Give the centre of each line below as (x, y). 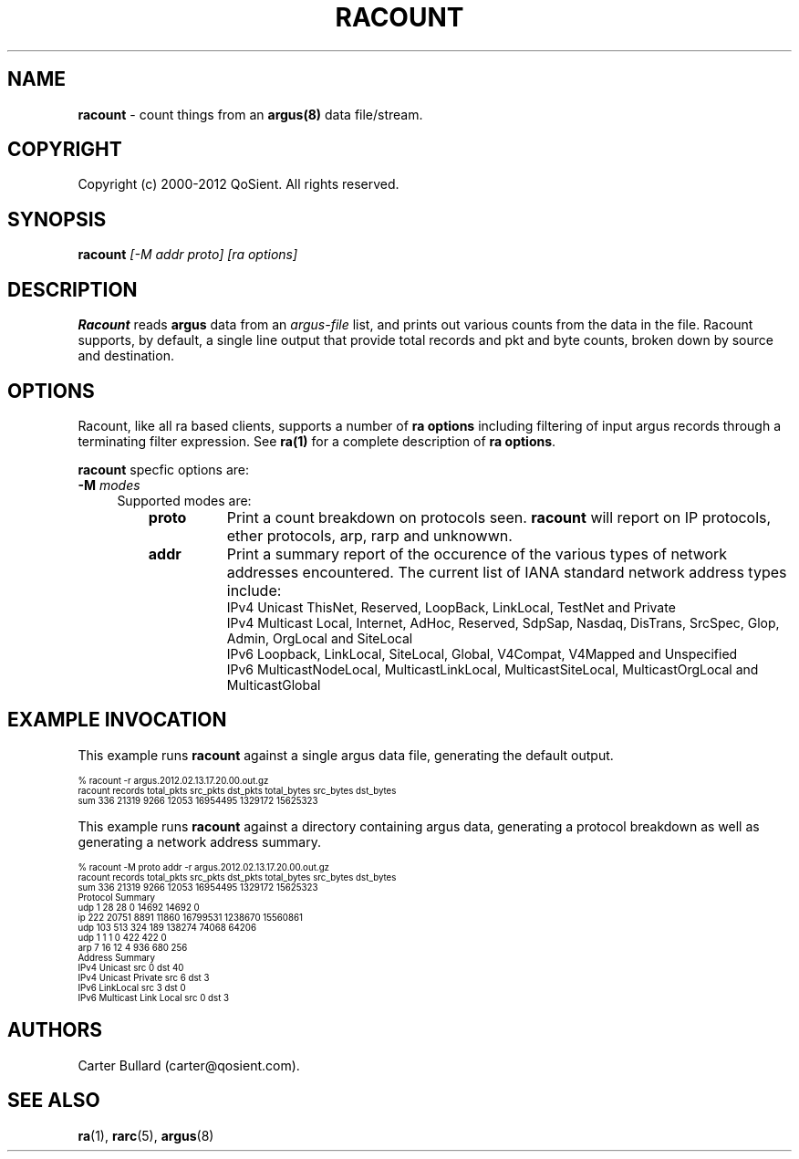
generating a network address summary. (199, 841)
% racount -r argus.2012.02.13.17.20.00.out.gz (173, 780)
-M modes (109, 485)
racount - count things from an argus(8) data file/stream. (250, 114)
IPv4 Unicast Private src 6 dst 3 (144, 977)
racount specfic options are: (164, 469)
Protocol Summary (117, 897)
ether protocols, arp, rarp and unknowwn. (369, 535)
